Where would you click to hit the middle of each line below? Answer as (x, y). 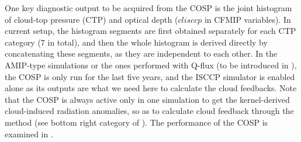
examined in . (29, 134)
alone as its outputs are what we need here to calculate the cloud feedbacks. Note (151, 88)
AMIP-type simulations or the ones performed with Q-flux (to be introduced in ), (151, 65)
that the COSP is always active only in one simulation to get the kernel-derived (147, 99)
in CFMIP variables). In (248, 19)
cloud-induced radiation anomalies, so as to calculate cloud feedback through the (149, 111)
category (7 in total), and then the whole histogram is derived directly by (136, 42)
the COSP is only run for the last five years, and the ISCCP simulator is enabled (150, 76)
